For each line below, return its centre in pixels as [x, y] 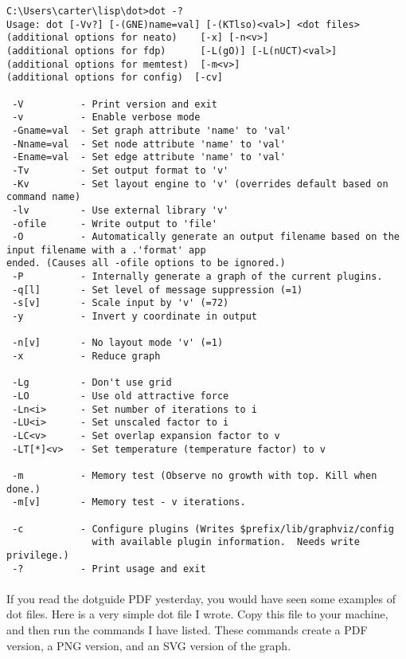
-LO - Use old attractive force [121, 396]
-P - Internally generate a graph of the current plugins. [197, 277]
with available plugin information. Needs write [226, 542]
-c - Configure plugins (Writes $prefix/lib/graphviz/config [203, 529]
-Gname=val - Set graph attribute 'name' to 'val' [152, 130]
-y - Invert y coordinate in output [135, 317]
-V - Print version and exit [115, 104]
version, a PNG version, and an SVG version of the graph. [149, 645]
